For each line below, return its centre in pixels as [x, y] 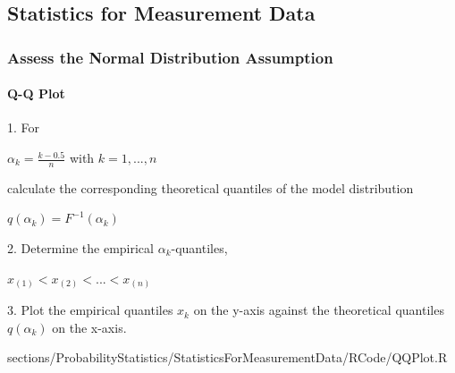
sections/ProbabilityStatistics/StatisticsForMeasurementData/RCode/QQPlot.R [227, 357]
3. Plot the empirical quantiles [90, 310]
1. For [24, 127]
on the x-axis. [89, 327]
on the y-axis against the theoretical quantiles [319, 310]
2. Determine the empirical [80, 248]
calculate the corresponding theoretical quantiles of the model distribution [211, 187]
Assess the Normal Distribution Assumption [170, 57]
